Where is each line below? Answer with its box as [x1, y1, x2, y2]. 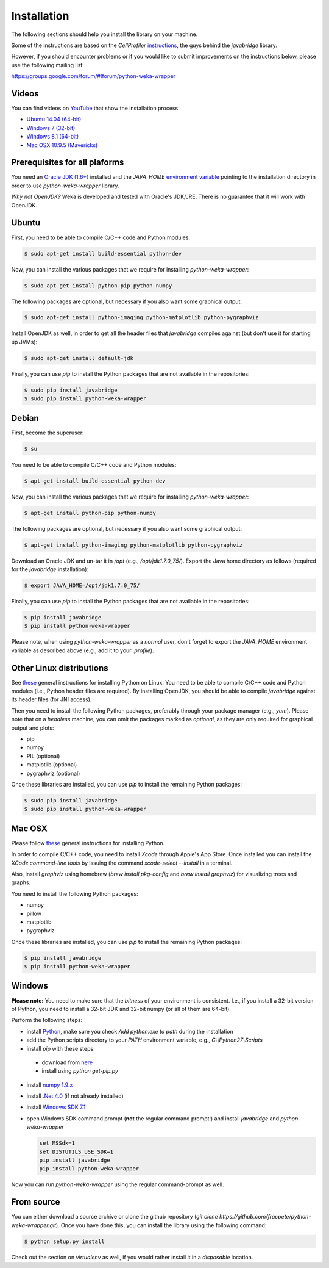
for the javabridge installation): [11, 565, 88, 573]
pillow [26, 910, 42, 917]
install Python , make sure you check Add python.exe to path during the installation [26, 1028, 234, 1035]
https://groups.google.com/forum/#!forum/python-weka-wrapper [11, 73, 176, 80]
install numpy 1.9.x [26, 1081, 73, 1089]
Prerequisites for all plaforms [11, 157, 124, 168]
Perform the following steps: [11, 1017, 83, 1024]
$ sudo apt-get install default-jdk [24, 355, 134, 361]
